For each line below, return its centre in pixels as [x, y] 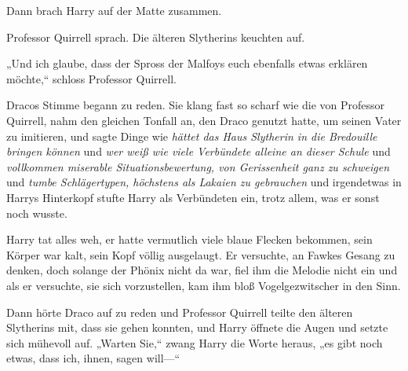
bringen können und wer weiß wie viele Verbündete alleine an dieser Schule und [199, 151]
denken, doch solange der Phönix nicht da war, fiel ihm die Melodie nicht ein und [202, 270]
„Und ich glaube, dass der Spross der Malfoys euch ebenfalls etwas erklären [187, 63]
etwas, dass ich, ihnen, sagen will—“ [93, 358]
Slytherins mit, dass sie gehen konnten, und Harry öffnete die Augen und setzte [197, 327]
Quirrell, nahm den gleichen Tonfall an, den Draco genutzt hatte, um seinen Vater [204, 120]
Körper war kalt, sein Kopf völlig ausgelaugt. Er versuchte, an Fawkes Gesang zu [201, 254]
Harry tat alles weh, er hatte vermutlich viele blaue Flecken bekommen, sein [189, 239]
